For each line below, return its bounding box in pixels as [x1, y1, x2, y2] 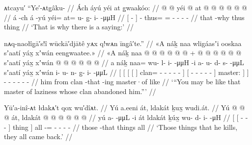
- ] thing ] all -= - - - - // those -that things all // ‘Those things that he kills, [4, 121, 238, 132]
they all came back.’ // [4, 131, 73, 142]
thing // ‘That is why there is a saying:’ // [4, 22, 134, 32]
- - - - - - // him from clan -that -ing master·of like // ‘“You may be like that [4, 76, 241, 87]
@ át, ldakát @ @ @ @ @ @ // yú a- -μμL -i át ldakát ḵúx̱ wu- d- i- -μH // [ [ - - [4, 112, 248, 122]
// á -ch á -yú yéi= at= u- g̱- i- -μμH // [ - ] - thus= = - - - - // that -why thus [4, 12, 245, 22]
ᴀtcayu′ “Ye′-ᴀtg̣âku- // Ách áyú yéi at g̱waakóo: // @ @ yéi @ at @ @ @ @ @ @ [4, 2, 247, 12]
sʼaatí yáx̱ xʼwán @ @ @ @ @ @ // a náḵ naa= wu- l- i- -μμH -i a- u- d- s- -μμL [4, 57, 244, 67]
